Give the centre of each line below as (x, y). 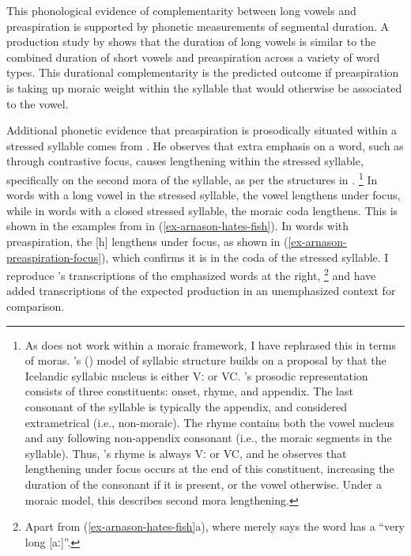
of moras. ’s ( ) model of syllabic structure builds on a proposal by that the (205, 360)
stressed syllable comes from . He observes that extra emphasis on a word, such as (205, 145)
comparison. (36, 306)
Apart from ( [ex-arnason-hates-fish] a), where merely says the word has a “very (215, 526)
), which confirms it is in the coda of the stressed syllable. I (245, 257)
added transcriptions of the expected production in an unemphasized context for (201, 291)
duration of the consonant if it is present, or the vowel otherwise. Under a (204, 484)
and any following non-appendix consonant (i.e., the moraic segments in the (208, 438)
